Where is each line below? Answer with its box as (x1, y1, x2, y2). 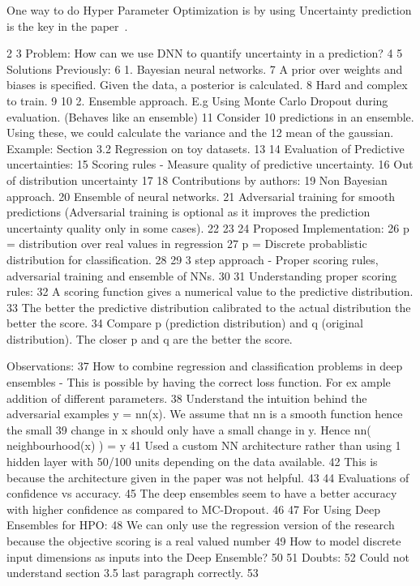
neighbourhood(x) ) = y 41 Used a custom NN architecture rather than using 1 (6, 437, 401, 454)
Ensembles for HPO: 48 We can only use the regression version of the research (6, 516, 395, 533)
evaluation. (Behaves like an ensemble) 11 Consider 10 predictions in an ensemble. (6, 108, 414, 125)
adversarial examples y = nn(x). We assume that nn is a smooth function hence (6, 405, 403, 422)
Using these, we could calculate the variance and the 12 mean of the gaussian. (6, 124, 394, 141)
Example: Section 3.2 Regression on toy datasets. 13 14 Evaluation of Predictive (6, 139, 405, 156)
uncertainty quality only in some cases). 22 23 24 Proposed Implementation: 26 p (6, 219, 409, 236)
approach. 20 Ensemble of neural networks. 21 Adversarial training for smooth (6, 187, 396, 204)
